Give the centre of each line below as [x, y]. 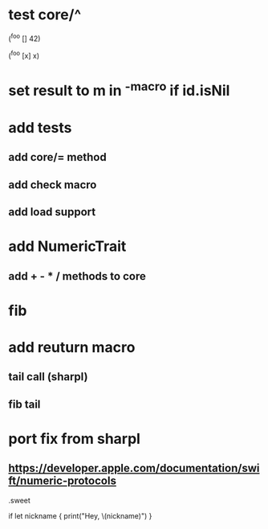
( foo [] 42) [24, 38]
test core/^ [45, 15]
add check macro [53, 185]
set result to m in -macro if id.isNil [119, 89]
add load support [52, 212]
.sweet [19, 500]
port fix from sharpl [74, 439]
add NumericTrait [67, 246]
